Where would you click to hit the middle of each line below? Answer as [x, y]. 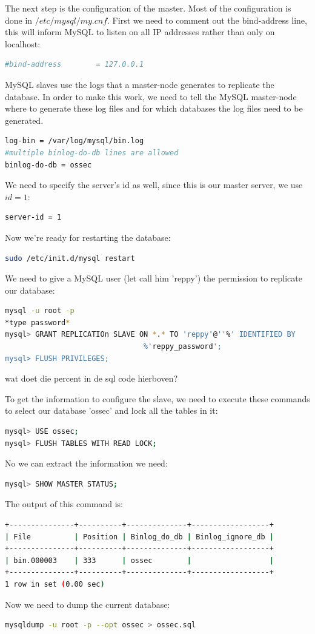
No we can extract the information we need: [86, 463]
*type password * [38, 322]
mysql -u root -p [40, 311]
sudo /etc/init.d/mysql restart [70, 258]
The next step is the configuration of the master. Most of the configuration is [148, 8]
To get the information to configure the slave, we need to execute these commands [157, 398]
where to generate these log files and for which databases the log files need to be [154, 108]
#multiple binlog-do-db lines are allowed [92, 153]
